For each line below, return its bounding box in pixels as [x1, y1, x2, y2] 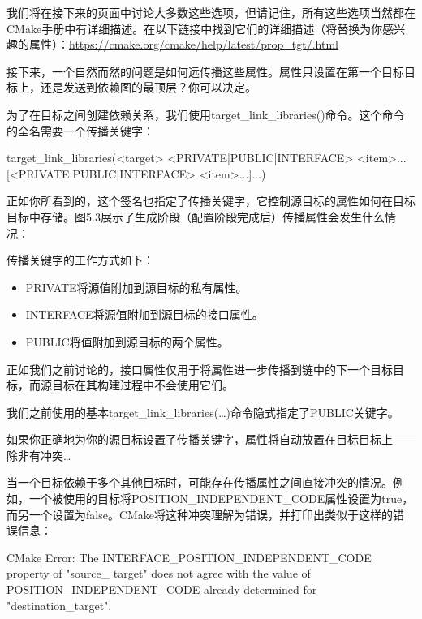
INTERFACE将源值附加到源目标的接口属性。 [25, 306, 264, 323]
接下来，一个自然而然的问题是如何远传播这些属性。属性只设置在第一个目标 [6, 62, 404, 80]
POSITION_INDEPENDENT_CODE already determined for [6, 581, 317, 598]
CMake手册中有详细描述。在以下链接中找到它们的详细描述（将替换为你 [6, 19, 383, 37]
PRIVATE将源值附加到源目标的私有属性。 [25, 278, 248, 295]
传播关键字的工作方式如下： [6, 251, 154, 269]
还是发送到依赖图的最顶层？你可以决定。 [40, 79, 256, 96]
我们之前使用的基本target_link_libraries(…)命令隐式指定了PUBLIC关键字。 [6, 403, 399, 420]
